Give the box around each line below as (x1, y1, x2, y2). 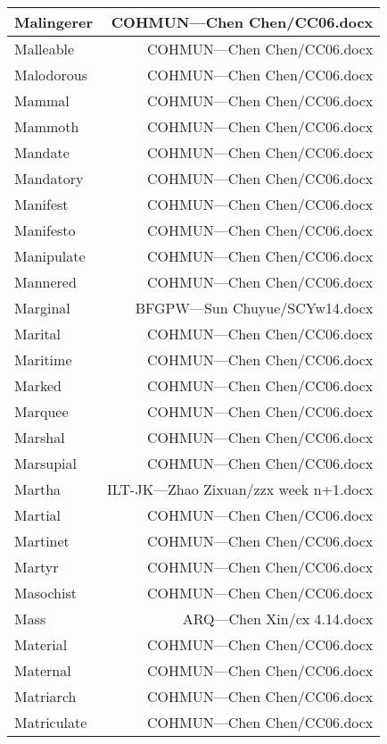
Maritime (14, 349, 72, 370)
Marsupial (14, 453, 77, 473)
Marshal (14, 427, 65, 447)
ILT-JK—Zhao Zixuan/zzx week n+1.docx (107, 479, 374, 499)
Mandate (14, 142, 70, 163)
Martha (14, 479, 62, 499)
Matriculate (14, 712, 87, 732)
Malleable (14, 38, 75, 59)
